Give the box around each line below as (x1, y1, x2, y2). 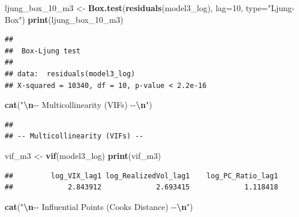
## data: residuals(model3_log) (5, 69, 135, 78)
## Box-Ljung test (5, 46, 80, 55)
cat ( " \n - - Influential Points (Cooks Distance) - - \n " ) (5, 200, 193, 212)
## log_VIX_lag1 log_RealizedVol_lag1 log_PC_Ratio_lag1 (5, 171, 278, 180)
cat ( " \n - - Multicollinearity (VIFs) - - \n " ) (5, 99, 152, 111)
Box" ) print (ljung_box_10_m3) (5, 13, 124, 25)
